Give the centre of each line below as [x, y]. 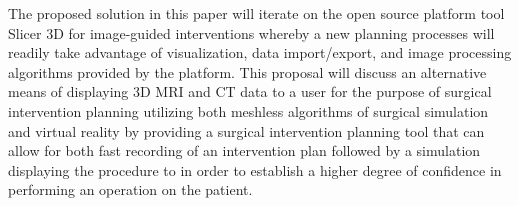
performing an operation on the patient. [130, 189]
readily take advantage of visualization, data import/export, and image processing [260, 52]
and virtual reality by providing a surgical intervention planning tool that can [246, 130]
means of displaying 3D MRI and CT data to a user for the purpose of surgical [250, 91]
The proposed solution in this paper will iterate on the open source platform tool [256, 13]
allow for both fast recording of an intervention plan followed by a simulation [244, 150]
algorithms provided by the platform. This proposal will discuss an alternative [247, 71]
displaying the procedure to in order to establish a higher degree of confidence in [255, 169]
